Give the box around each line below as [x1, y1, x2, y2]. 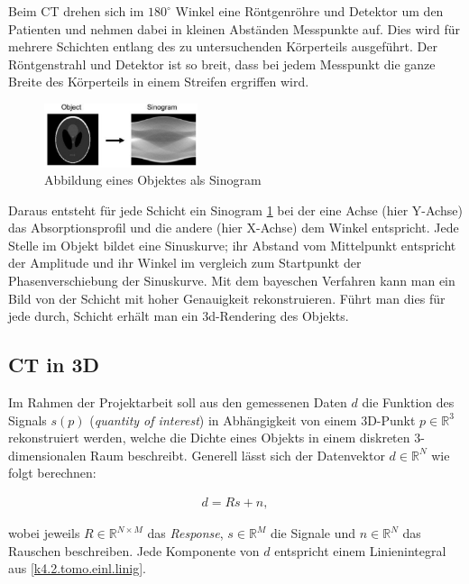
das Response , [147, 524, 224, 543]
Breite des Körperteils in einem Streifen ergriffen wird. [8, 72, 309, 91]
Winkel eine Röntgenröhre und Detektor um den [175, 2, 444, 20]
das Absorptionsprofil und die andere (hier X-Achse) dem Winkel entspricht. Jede [8, 218, 459, 237]
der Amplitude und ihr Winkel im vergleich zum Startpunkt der [8, 253, 362, 272]
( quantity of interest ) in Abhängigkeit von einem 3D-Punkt [89, 410, 416, 429]
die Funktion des [362, 393, 455, 412]
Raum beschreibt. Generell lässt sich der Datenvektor [90, 445, 385, 464]
